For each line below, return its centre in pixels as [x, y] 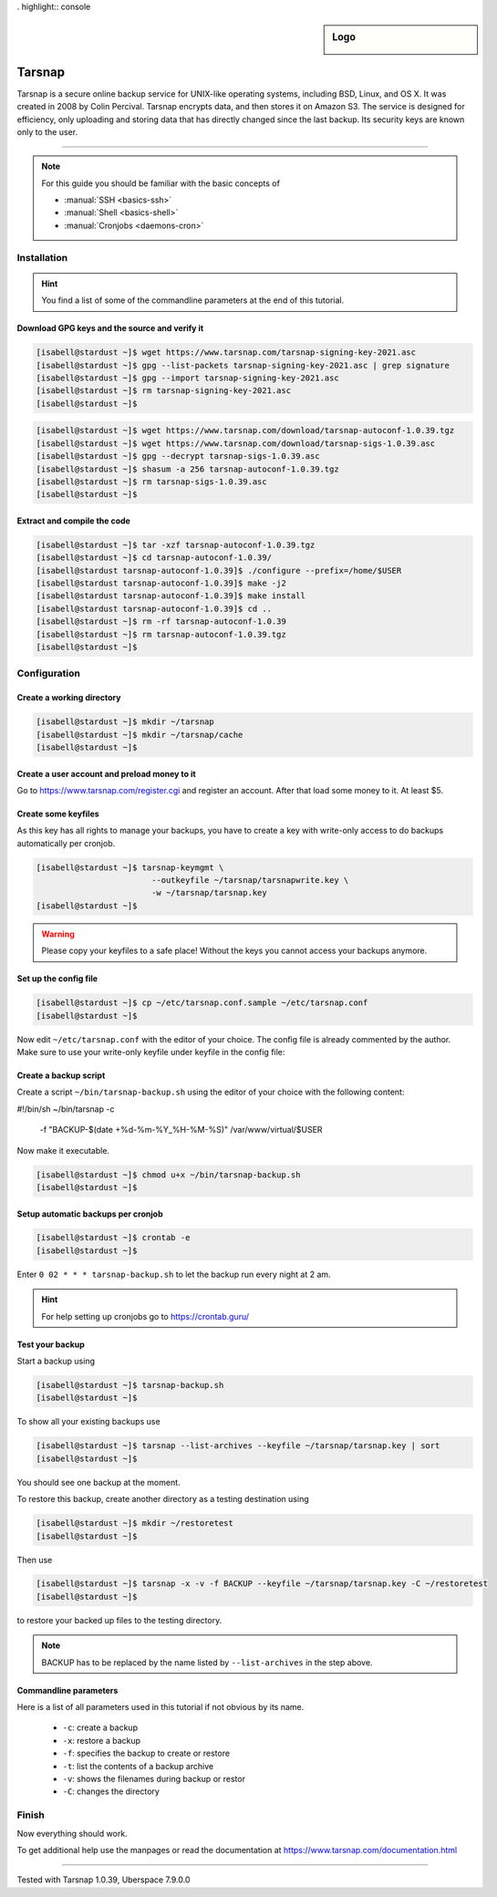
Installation [42, 257]
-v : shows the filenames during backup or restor [154, 1778]
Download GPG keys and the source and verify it [110, 328]
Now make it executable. [63, 1150]
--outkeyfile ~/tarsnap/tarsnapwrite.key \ [250, 881]
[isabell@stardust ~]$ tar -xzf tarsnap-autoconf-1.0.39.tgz [176, 544]
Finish [31, 1815]
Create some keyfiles [58, 814]
